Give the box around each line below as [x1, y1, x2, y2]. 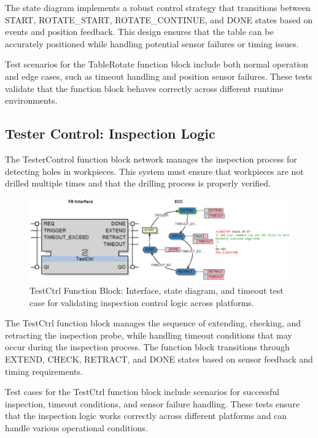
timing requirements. [5, 364, 83, 377]
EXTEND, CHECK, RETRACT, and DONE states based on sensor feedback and [5, 352, 313, 365]
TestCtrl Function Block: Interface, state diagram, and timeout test [29, 283, 284, 296]
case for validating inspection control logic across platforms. [29, 296, 254, 309]
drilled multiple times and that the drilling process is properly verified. [5, 177, 271, 190]
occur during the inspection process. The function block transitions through [5, 340, 290, 353]
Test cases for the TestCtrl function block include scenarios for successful [5, 385, 279, 398]
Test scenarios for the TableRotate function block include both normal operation [5, 58, 309, 71]
